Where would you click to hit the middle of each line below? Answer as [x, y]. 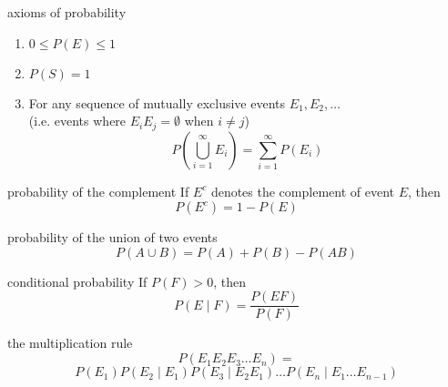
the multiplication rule [70, 343]
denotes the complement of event [302, 191]
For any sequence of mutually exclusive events [157, 102]
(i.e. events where [77, 121]
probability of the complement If [98, 191]
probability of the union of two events [112, 237]
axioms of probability [67, 12]
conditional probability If [77, 281]
